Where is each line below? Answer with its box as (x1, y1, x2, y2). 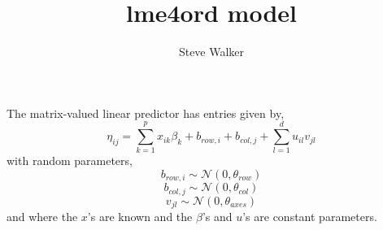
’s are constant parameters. (242, 208, 377, 225)
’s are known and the (87, 208, 193, 225)
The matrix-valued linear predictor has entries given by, (7, 104, 285, 121)
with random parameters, (7, 152, 133, 169)
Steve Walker (178, 43, 245, 60)
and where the (7, 208, 78, 225)
